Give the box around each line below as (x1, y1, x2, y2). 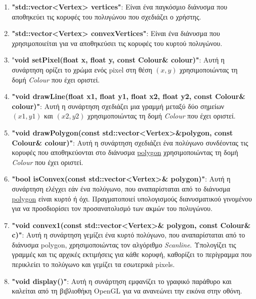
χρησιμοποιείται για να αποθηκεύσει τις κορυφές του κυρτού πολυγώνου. (11, 37, 222, 48)
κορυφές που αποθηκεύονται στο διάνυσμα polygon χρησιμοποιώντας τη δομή (11, 147, 238, 157)
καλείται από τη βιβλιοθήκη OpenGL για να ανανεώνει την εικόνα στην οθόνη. (11, 285, 242, 296)
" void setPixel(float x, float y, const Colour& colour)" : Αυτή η (11, 54, 225, 65)
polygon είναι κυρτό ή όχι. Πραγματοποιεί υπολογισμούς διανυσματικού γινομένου (11, 193, 252, 203)
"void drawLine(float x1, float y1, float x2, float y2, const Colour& (11, 91, 245, 101)
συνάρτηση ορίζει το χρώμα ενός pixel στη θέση (11, 64, 152, 74)
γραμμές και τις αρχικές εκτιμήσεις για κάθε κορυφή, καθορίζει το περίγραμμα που (11, 249, 252, 259)
